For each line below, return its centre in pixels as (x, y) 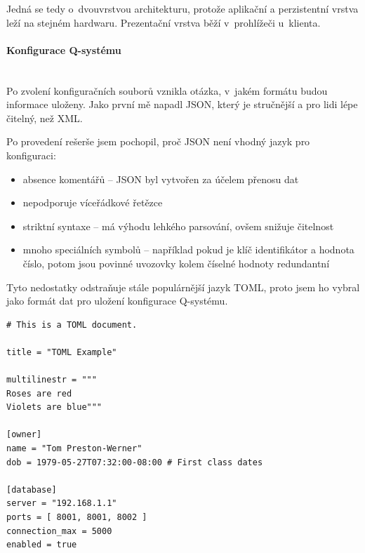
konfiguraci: (31, 155)
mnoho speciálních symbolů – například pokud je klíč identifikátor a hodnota (188, 249)
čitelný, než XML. (45, 118)
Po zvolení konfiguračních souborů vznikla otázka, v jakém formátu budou (167, 90)
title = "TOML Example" (62, 352)
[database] (32, 489)
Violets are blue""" (54, 407)
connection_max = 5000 (59, 531)
